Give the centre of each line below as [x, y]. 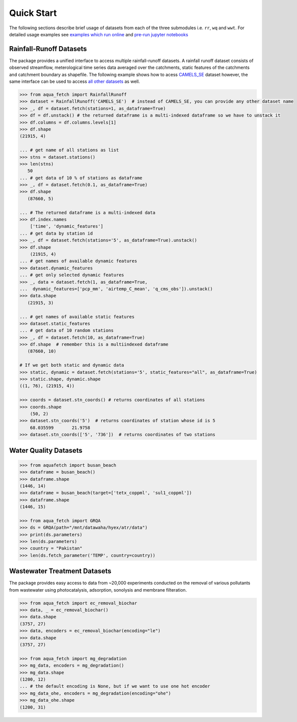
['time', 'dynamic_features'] [67, 226]
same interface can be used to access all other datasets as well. [74, 81]
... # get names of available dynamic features [78, 261]
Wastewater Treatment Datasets [60, 571]
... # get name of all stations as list [69, 150]
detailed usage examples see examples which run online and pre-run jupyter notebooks [99, 34]
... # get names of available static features [77, 317]
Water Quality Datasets [46, 451]
